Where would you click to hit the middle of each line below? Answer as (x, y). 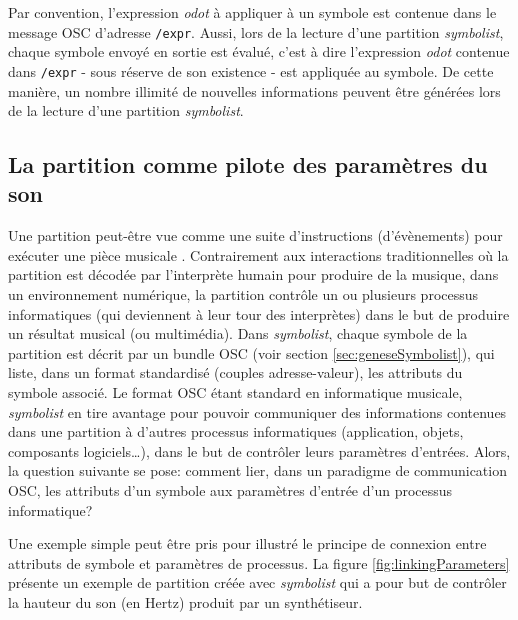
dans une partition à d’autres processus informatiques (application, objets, (236, 431)
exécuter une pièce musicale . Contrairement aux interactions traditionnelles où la (258, 254)
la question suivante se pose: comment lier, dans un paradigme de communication (257, 470)
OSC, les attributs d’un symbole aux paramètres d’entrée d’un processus (230, 490)
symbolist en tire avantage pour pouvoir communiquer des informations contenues (257, 411)
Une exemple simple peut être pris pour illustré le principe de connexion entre (247, 543)
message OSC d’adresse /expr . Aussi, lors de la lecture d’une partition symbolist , (256, 31)
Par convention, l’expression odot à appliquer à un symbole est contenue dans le (252, 12)
